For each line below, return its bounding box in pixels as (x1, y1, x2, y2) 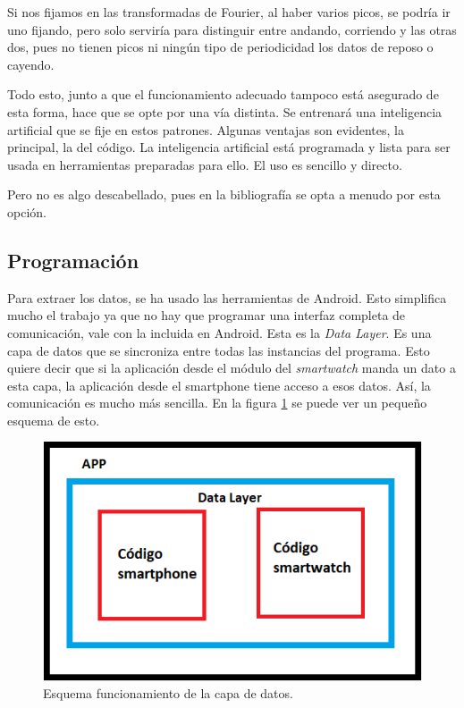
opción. (7, 202, 46, 221)
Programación (7, 246, 139, 274)
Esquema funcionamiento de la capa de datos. (43, 684, 293, 703)
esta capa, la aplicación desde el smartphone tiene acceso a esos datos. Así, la (7, 375, 431, 394)
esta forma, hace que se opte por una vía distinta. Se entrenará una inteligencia (7, 102, 443, 121)
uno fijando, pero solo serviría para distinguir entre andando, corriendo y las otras (7, 20, 457, 38)
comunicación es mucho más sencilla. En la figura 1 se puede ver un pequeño (7, 393, 427, 412)
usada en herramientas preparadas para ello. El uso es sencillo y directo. (7, 155, 402, 173)
